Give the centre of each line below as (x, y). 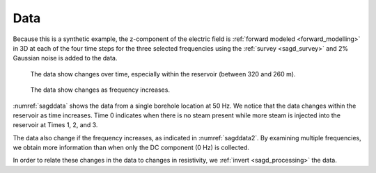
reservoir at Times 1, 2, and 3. (55, 125)
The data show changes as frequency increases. (100, 90)
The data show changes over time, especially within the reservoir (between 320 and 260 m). (163, 74)
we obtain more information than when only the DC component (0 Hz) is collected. (131, 148)
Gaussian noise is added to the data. (65, 58)
